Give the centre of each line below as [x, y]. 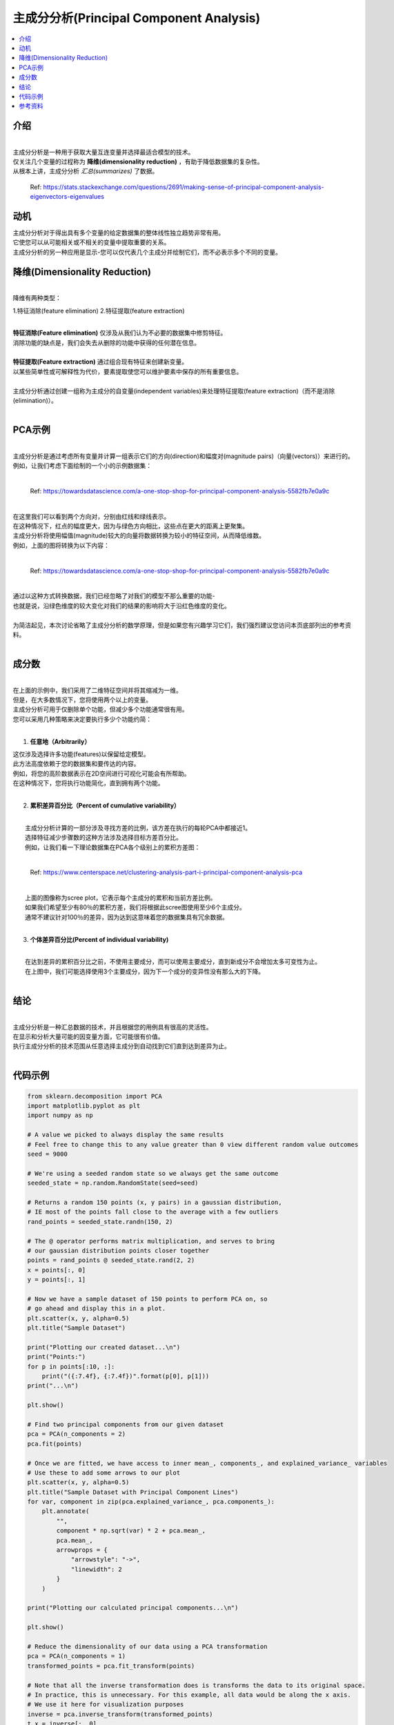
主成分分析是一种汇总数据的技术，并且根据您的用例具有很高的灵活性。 [112, 1027]
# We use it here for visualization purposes [106, 1705]
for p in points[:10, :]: [71, 1367]
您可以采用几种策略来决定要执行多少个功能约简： [82, 719]
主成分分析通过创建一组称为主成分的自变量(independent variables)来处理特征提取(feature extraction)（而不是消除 [174, 391]
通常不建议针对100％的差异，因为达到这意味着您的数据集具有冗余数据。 [127, 917]
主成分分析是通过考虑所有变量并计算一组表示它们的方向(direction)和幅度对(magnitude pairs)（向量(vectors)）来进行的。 [184, 456]
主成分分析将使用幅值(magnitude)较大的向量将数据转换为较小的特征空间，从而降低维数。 [139, 535]
